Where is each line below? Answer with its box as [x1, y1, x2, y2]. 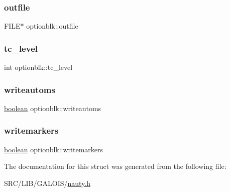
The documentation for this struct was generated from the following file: [4, 161, 226, 171]
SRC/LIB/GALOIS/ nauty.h [4, 177, 91, 188]
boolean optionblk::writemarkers [4, 144, 103, 154]
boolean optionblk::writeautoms [4, 103, 101, 113]
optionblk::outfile [26, 21, 78, 31]
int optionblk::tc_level [4, 62, 73, 72]
